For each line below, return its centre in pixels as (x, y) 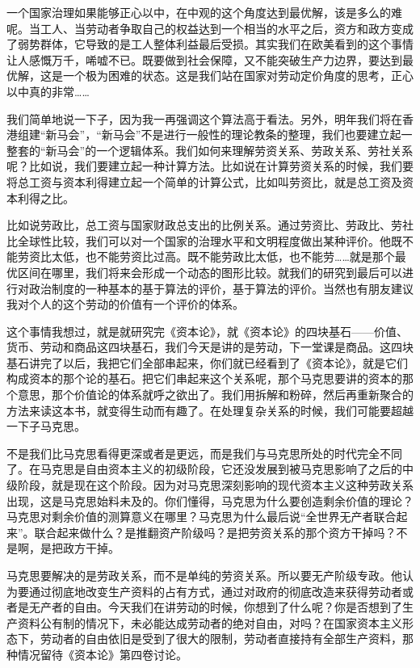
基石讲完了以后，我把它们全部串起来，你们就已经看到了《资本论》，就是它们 (207, 362)
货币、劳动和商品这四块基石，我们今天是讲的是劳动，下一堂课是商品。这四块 (210, 347)
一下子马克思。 (46, 426)
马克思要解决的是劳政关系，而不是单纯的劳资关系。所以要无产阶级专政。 (199, 575)
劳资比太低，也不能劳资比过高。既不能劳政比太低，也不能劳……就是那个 (206, 256)
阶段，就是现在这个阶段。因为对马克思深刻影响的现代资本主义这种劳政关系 (215, 485)
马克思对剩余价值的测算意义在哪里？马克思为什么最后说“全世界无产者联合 (202, 517)
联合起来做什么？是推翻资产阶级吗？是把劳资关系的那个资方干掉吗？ (215, 532)
